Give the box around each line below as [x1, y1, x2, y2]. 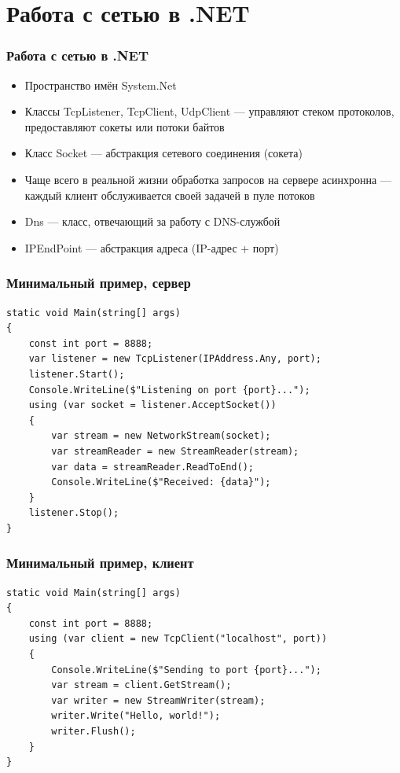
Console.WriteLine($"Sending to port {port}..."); [51, 664, 321, 675]
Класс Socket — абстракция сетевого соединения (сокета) [24, 145, 303, 161]
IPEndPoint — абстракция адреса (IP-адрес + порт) [24, 239, 279, 256]
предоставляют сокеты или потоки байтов [24, 118, 225, 134]
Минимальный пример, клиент [6, 553, 194, 572]
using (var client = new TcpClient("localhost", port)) [28, 633, 328, 645]
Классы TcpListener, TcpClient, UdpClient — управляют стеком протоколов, [24, 103, 394, 120]
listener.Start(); [28, 368, 125, 380]
